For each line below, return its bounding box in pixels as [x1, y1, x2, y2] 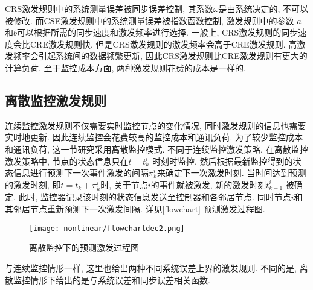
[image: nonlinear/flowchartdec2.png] [29, 224, 185, 233]
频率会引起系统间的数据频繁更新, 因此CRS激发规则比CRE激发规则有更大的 [13, 49, 308, 62]
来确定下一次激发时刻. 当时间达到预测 [156, 166, 306, 179]
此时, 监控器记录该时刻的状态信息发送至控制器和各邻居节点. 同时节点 [18, 191, 291, 203]
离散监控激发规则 [5, 90, 106, 109]
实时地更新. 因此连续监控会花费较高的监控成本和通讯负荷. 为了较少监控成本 [5, 131, 303, 143]
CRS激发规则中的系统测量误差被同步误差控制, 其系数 [5, 2, 213, 14]
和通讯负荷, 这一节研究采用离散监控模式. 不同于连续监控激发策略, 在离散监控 [5, 142, 308, 155]
